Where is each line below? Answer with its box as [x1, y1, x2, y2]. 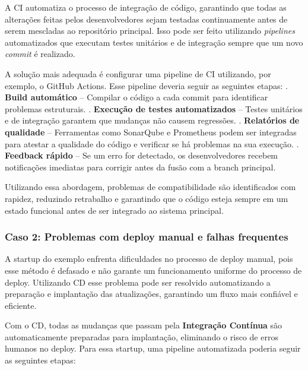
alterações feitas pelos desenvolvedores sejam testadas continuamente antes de [5, 12, 288, 25]
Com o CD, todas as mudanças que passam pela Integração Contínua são [5, 319, 282, 331]
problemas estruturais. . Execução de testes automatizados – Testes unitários [5, 102, 303, 115]
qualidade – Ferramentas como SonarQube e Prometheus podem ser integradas [5, 125, 297, 138]
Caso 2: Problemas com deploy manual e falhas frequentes [5, 229, 288, 244]
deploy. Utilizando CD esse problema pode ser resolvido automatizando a [5, 276, 271, 288]
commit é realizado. [5, 48, 75, 60]
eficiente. [5, 299, 37, 311]
